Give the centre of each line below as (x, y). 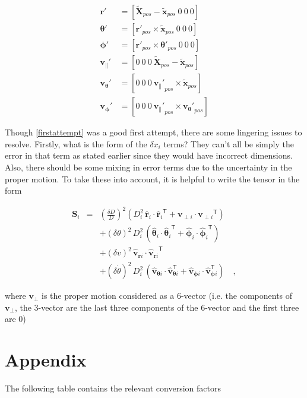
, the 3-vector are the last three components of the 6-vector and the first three (157, 307)
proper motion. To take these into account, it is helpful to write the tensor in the (152, 179)
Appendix (46, 360)
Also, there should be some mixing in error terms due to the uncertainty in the (148, 167)
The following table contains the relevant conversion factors (113, 388)
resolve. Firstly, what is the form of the (76, 143)
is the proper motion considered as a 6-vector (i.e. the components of (167, 296)
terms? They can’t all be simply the (229, 143)
